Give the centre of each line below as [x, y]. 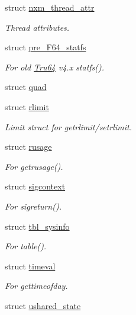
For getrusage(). [34, 166]
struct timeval [30, 266]
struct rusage [28, 147]
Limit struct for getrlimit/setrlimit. [68, 126]
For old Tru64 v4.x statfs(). [55, 67]
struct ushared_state [43, 305]
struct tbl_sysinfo [37, 226]
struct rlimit [27, 106]
